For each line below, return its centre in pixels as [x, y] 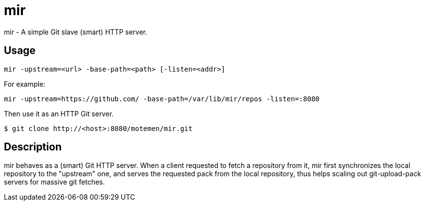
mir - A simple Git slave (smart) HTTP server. [76, 32]
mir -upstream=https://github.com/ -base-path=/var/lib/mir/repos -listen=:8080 [162, 99]
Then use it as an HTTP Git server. [59, 113]
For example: [25, 84]
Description [33, 147]
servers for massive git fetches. [54, 182]
